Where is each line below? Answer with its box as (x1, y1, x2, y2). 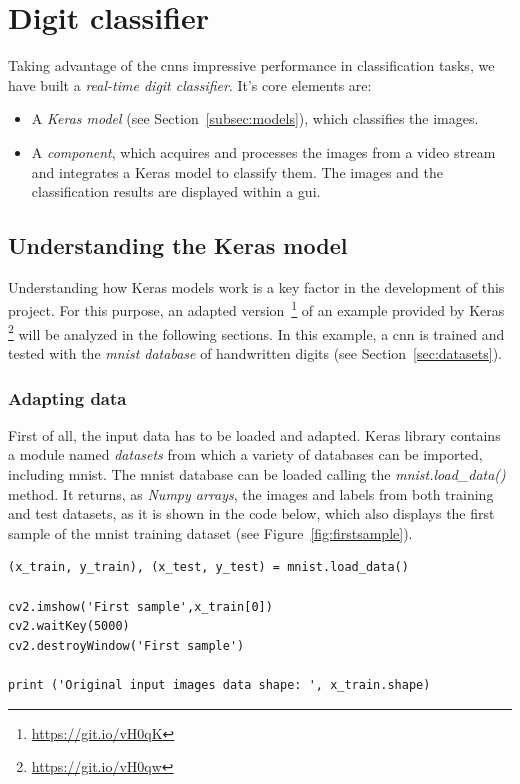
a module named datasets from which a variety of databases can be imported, (8, 444, 483, 465)
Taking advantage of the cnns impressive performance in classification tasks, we (8, 55, 495, 76)
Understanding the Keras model (8, 230, 348, 261)
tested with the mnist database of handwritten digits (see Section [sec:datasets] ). (8, 342, 502, 363)
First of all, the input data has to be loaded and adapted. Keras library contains (8, 424, 501, 445)
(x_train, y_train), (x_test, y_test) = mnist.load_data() (8, 560, 409, 575)
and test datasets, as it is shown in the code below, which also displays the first (8, 503, 495, 524)
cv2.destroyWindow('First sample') (8, 638, 245, 653)
